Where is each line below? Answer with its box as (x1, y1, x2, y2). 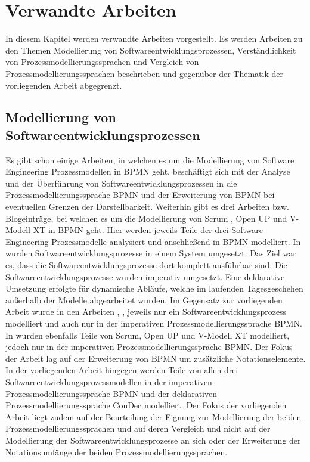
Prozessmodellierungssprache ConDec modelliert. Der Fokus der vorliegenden (5, 399, 287, 411)
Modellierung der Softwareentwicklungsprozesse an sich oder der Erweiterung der (5, 433, 301, 446)
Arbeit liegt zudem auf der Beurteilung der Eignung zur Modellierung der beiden (5, 410, 302, 423)
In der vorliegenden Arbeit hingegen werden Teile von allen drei (5, 364, 238, 376)
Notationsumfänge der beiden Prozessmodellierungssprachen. (5, 445, 228, 458)
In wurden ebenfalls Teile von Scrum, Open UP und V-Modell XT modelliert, (5, 328, 290, 341)
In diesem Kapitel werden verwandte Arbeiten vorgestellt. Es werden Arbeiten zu (5, 32, 303, 45)
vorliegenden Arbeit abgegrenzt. (5, 79, 122, 91)
